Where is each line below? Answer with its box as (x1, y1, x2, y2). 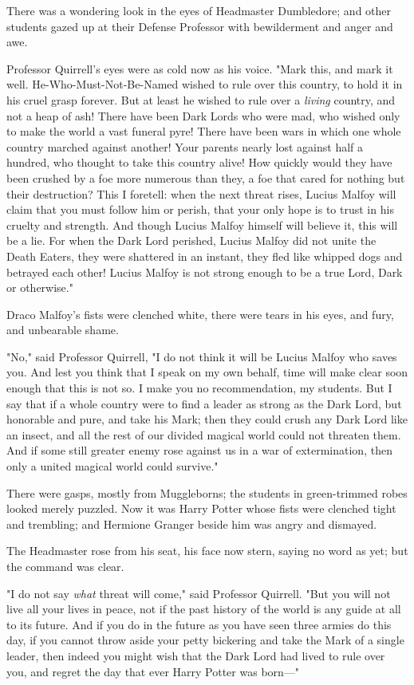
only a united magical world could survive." (6, 458, 219, 474)
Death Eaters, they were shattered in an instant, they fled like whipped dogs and (6, 247, 403, 264)
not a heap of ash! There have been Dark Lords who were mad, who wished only (6, 107, 400, 124)
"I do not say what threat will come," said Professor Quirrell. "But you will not (6, 585, 391, 601)
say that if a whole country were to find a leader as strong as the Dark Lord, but (6, 395, 402, 411)
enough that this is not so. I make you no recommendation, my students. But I (6, 380, 392, 396)
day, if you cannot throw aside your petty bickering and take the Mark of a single (6, 632, 404, 648)
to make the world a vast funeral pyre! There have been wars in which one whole (6, 123, 401, 140)
